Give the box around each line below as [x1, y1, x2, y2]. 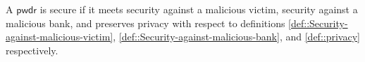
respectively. [6, 42, 58, 57]
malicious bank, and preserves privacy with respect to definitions [6, 15, 285, 30]
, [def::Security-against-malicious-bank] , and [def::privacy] [113, 29, 360, 44]
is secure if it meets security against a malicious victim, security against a [39, 2, 358, 16]
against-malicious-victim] [6, 29, 113, 44]
